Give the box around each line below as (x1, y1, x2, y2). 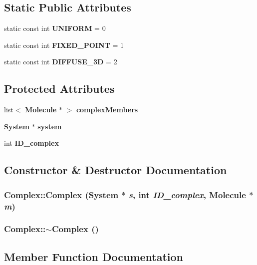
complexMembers (76, 104, 138, 115)
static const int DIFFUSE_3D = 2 (4, 56, 117, 67)
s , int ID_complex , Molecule (128, 188, 246, 201)
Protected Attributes (4, 81, 115, 96)
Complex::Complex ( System (4, 188, 119, 201)
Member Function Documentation (4, 249, 184, 264)
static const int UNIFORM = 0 (4, 23, 106, 33)
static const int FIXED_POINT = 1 (4, 39, 124, 50)
